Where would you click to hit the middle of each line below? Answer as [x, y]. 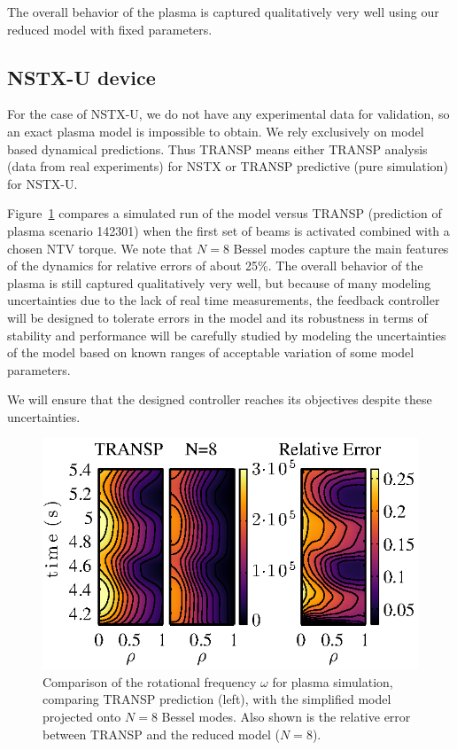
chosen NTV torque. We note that [100, 248]
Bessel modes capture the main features [341, 248]
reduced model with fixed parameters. [110, 29]
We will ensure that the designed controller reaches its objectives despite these [220, 399]
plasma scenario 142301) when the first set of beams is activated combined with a [228, 230]
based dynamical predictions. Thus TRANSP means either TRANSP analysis [217, 148]
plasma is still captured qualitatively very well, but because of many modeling [219, 282]
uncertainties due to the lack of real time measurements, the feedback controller [224, 300]
